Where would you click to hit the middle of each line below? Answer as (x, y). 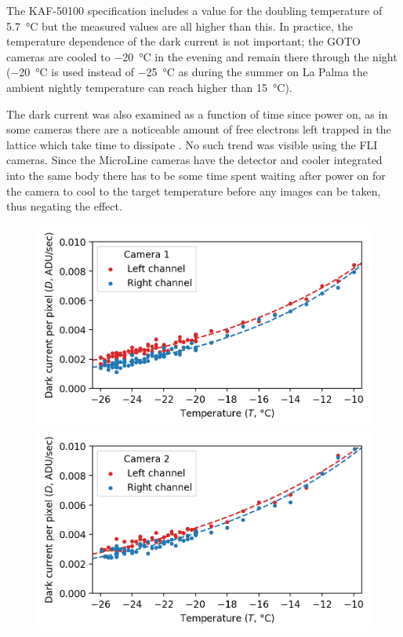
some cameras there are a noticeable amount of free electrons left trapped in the (199, 129)
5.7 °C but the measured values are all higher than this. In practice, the (180, 26)
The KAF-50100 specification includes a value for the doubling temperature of (194, 10)
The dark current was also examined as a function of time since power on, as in (197, 113)
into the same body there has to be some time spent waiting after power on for (196, 175)
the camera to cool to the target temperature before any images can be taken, (194, 190)
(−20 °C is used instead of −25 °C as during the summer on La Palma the (187, 72)
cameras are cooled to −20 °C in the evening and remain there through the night (202, 56)
